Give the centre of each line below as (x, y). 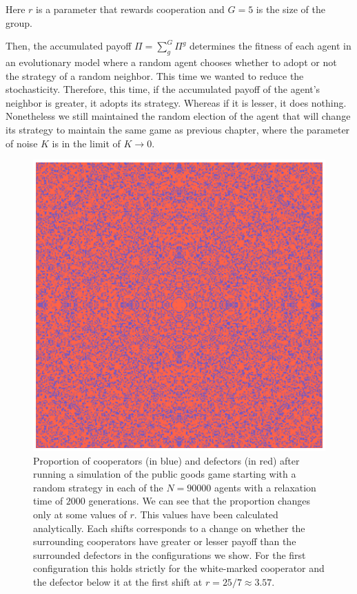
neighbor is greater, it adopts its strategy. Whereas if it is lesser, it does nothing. (176, 102)
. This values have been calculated (206, 515)
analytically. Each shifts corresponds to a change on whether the (169, 528)
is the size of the (290, 9)
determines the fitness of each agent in (271, 46)
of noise (22, 143)
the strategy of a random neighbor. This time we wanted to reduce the (155, 75)
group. (19, 22)
